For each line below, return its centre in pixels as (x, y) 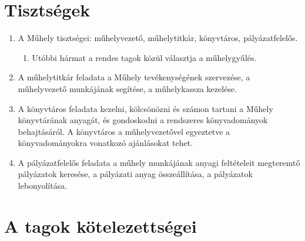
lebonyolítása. (43, 186)
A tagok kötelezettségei (100, 225)
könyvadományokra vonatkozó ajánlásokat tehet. (105, 143)
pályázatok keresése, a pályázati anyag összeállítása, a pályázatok (135, 174)
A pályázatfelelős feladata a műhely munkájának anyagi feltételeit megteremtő (159, 162)
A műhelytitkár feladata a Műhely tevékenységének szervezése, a (134, 77)
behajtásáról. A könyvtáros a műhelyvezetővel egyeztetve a (124, 131)
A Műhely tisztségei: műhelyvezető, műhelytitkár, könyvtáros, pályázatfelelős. (158, 38)
